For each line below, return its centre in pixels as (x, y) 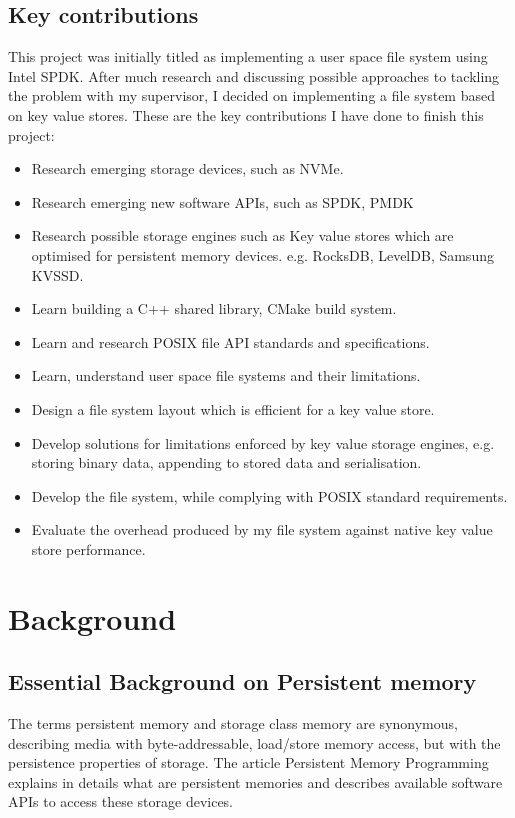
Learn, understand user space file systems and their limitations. (226, 375)
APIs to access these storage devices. (121, 801)
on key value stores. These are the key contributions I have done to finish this (246, 114)
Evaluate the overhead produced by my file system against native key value (262, 529)
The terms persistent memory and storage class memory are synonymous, (233, 723)
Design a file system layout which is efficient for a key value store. (233, 408)
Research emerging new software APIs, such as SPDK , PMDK (222, 201)
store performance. (88, 548)
